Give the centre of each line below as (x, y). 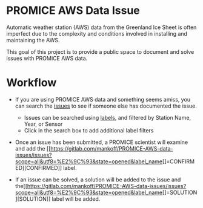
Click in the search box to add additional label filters (89, 130)
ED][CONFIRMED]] (38, 167)
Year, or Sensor (43, 124)
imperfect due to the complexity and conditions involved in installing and (97, 33)
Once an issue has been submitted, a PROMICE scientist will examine (101, 142)
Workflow (32, 83)
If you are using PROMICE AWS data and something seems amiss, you (103, 99)
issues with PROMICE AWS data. (47, 58)
